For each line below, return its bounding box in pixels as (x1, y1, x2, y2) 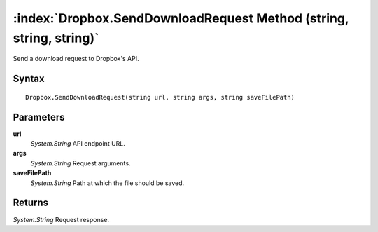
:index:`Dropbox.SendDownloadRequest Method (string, (13, 11, 349, 26)
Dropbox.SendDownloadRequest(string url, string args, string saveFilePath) (25, 93, 295, 101)
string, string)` (13, 30, 99, 46)
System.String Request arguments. (30, 158, 131, 168)
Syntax (13, 73, 45, 85)
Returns (13, 197, 49, 209)
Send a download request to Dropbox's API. (13, 55, 139, 63)
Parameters (13, 111, 65, 123)
